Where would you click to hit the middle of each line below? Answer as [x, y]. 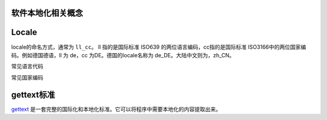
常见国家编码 [27, 77]
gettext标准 [33, 94]
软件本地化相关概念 [47, 13]
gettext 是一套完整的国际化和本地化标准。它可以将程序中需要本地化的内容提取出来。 [116, 109]
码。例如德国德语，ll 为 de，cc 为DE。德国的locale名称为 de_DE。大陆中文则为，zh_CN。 [123, 55]
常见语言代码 [27, 66]
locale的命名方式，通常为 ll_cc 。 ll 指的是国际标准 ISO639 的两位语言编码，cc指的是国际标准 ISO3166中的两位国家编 [159, 47]
